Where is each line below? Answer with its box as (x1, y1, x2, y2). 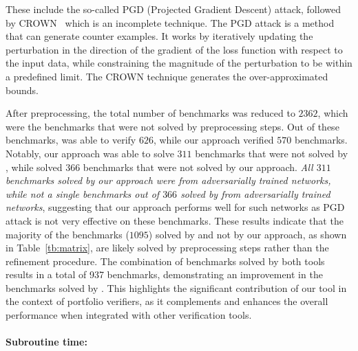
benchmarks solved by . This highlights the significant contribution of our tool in (6, 280, 347, 295)
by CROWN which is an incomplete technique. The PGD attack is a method (6, 15, 335, 30)
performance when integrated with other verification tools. (6, 308, 252, 322)
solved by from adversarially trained (180, 186, 330, 201)
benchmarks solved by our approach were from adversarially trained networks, (6, 173, 331, 188)
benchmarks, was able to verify (6, 133, 136, 147)
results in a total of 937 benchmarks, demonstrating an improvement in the (6, 267, 323, 282)
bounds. (6, 82, 39, 97)
